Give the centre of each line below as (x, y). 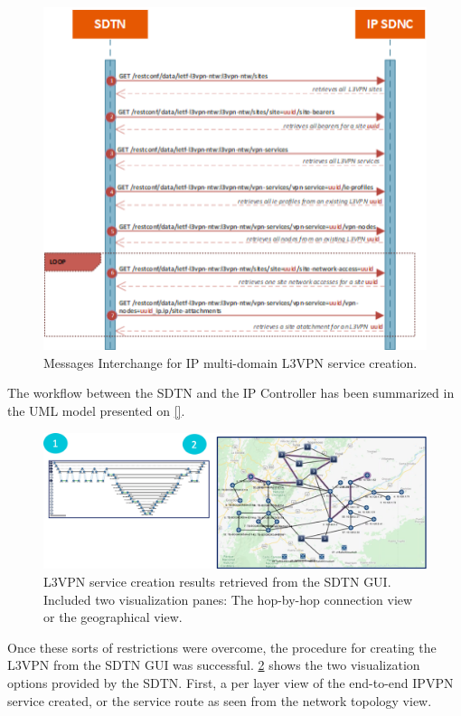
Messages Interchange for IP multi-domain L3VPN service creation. (230, 362)
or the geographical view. (113, 617)
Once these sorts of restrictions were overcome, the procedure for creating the (222, 647)
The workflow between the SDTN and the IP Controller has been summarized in (231, 393)
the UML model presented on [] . (96, 411)
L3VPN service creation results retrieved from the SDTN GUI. (217, 581)
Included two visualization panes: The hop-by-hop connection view (228, 599)
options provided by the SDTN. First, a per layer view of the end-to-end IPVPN (230, 682)
